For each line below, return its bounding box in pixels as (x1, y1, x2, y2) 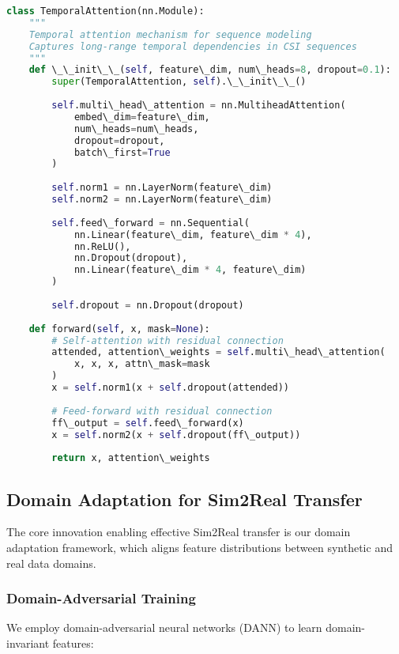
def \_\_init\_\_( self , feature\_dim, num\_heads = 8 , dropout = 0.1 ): (28, 64, 391, 76)
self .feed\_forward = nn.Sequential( (51, 217, 250, 229)
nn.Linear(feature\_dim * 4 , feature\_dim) (73, 264, 307, 276)
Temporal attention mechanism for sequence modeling (28, 28, 312, 40)
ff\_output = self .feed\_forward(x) (51, 417, 244, 429)
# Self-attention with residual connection (51, 335, 284, 346)
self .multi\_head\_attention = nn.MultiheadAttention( (51, 100, 346, 111)
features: (52, 634, 94, 651)
